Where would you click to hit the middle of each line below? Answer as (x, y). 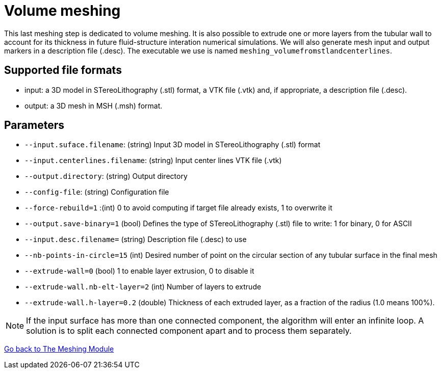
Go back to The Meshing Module (59, 349)
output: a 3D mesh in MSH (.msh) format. (94, 105)
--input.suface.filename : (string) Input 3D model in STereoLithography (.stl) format (173, 145)
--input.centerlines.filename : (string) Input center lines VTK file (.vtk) (153, 161)
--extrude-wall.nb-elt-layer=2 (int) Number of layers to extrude (143, 287)
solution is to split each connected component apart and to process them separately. (189, 331)
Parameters (34, 125)
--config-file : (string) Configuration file (97, 192)
